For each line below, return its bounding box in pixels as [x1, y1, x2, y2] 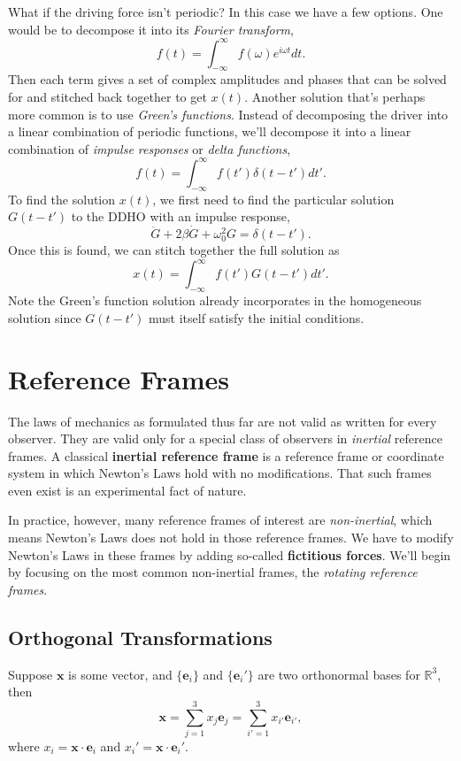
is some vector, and [68, 665, 173, 683]
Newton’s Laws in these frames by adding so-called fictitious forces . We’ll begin [8, 545, 451, 564]
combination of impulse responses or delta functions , [8, 139, 291, 158]
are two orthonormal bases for [257, 665, 420, 683]
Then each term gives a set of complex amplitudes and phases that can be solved [8, 70, 447, 88]
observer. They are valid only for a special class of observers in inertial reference [8, 429, 442, 448]
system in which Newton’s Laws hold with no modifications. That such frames [8, 464, 432, 482]
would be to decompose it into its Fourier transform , [8, 19, 294, 38]
